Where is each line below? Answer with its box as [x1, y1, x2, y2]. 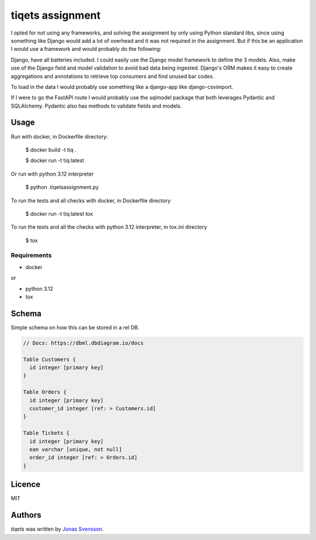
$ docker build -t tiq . [25, 146, 77, 153]
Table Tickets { [23, 430, 70, 436]
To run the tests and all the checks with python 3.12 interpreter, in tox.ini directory [11, 223, 207, 231]
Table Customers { [23, 356, 76, 363]
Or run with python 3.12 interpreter [11, 170, 94, 177]
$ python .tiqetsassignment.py [25, 184, 99, 191]
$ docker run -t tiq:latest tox [25, 210, 93, 217]
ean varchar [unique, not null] [29, 446, 122, 453]
